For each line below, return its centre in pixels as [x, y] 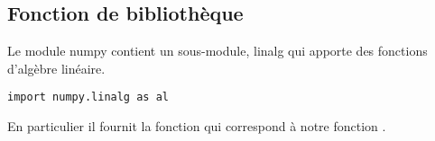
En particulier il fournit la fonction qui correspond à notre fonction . [197, 126]
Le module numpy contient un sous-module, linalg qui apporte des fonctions [217, 51]
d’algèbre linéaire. [56, 68]
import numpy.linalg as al [88, 97]
